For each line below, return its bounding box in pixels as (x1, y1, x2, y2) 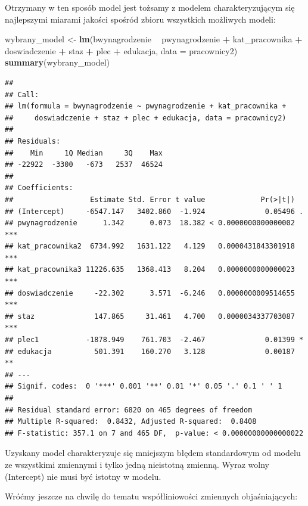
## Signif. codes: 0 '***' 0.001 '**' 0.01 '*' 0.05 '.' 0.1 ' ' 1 (5, 382, 282, 391)
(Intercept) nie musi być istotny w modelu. (5, 470, 161, 482)
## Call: (5, 90, 39, 99)
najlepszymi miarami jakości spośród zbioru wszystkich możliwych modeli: (5, 13, 276, 25)
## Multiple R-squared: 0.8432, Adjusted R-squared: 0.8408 (5, 417, 257, 426)
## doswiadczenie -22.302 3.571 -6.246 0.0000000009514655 (5, 288, 295, 297)
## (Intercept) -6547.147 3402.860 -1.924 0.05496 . (5, 207, 304, 216)
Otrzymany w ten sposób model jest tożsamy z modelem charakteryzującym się (5, 1, 295, 13)
